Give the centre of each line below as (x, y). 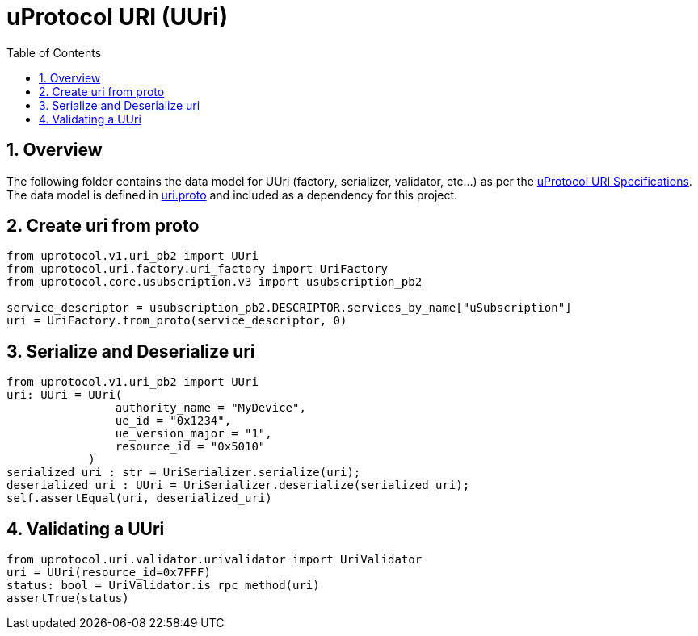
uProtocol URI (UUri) (118, 17)
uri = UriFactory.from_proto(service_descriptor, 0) (177, 321)
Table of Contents (54, 52)
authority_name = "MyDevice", (210, 408)
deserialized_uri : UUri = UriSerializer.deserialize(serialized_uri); (238, 485)
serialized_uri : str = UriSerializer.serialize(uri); (184, 473)
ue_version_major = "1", (193, 434)
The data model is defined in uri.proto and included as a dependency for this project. (232, 195)
